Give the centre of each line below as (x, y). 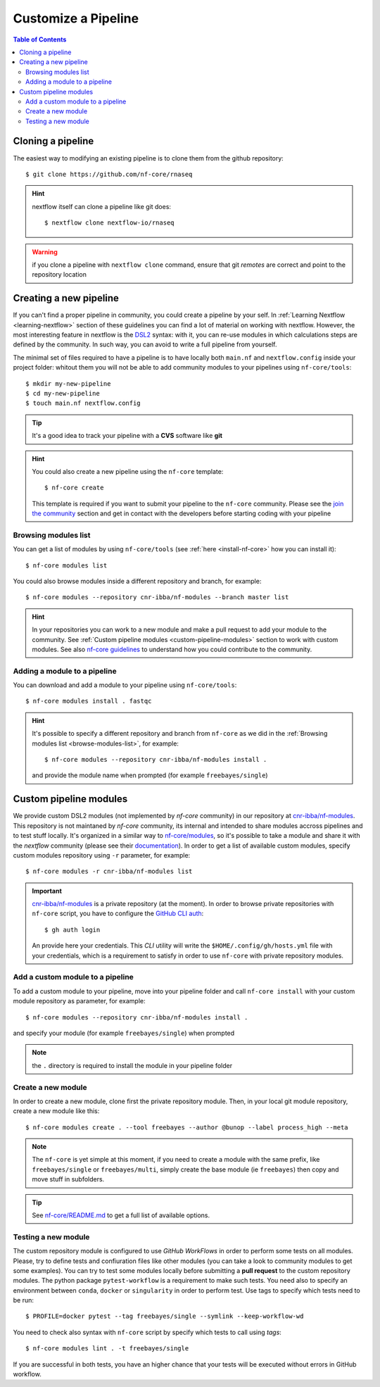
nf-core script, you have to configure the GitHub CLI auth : (118, 914)
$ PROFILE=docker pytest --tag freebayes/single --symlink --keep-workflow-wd (165, 1316)
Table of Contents (40, 39)
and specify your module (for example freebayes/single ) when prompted (124, 1033)
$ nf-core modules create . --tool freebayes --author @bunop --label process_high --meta (187, 1127)
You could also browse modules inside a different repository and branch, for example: (137, 581)
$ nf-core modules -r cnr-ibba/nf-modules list (109, 872)
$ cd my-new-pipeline (63, 393)
